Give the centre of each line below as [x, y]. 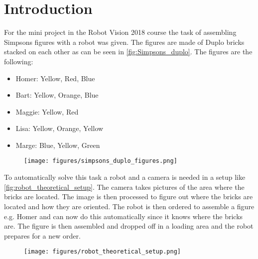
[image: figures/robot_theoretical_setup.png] [102, 252]
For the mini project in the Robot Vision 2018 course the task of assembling [120, 32]
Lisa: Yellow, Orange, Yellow [60, 128]
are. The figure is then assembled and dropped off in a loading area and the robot [129, 226]
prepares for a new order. [42, 235]
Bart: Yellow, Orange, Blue [57, 95]
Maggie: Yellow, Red [47, 111]
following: [19, 61]
